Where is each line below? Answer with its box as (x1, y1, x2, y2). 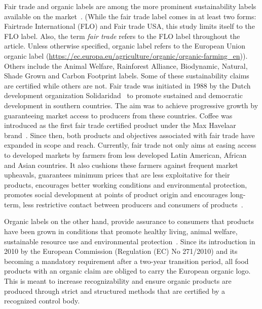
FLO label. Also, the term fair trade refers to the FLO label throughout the (4, 30, 240, 41)
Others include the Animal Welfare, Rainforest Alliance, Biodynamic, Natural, (4, 60, 248, 71)
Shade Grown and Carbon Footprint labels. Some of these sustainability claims (4, 70, 249, 81)
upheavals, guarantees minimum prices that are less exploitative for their (4, 169, 230, 180)
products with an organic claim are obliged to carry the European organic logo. (4, 266, 251, 276)
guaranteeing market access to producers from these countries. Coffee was (4, 110, 233, 120)
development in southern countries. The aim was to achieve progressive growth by (4, 100, 258, 110)
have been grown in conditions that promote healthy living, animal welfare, (4, 226, 238, 237)
